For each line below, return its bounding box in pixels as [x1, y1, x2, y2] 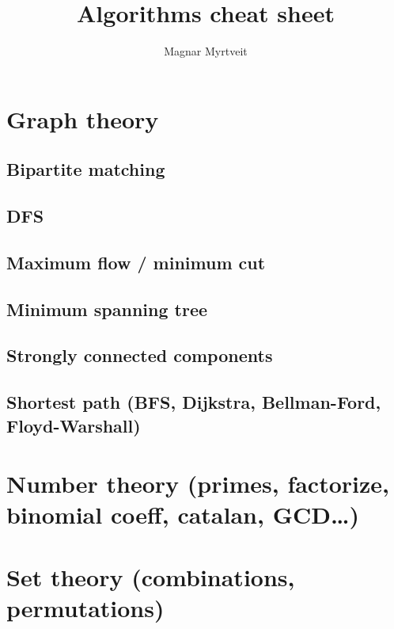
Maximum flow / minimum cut [6, 250, 266, 274]
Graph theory [6, 102, 159, 135]
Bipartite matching [6, 157, 165, 181]
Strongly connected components [6, 343, 273, 368]
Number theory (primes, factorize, [6, 467, 389, 500]
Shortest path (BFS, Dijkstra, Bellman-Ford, [6, 390, 381, 414]
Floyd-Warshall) [6, 413, 141, 437]
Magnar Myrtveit [164, 43, 248, 59]
